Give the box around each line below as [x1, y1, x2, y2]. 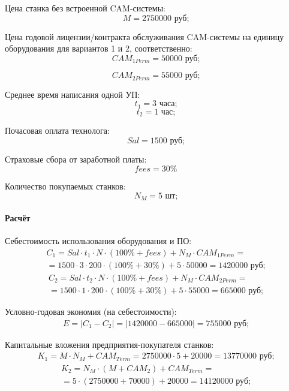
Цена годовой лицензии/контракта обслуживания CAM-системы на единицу [5, 30, 284, 43]
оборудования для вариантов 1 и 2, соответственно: [5, 42, 192, 55]
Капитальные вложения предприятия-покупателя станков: [5, 338, 214, 350]
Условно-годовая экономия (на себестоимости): [5, 305, 177, 317]
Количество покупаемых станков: [5, 180, 126, 193]
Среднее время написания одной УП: [5, 88, 140, 100]
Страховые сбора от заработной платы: [5, 152, 147, 165]
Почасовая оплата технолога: [5, 124, 110, 137]
